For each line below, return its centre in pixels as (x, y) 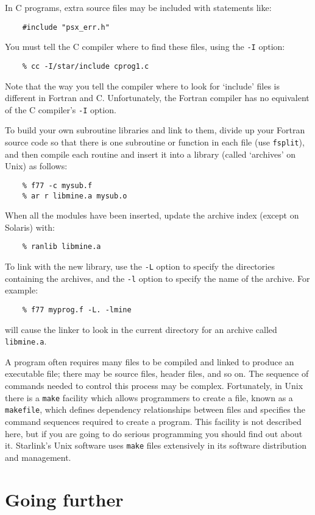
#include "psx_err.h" (66, 27)
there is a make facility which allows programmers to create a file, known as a (149, 397)
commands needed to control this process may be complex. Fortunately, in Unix (154, 385)
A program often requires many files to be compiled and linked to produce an (150, 361)
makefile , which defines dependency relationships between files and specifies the (155, 409)
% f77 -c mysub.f (57, 185)
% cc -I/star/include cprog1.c (86, 66)
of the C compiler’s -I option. (61, 109)
